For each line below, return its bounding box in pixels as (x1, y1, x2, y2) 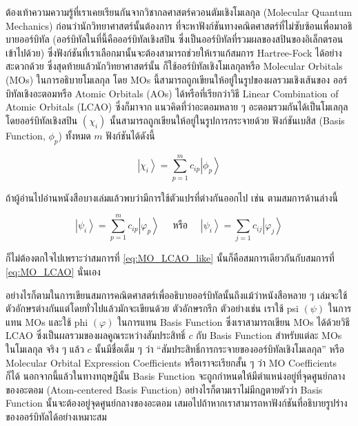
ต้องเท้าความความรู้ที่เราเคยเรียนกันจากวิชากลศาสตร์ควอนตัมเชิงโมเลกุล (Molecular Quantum (6, 5, 352, 19)
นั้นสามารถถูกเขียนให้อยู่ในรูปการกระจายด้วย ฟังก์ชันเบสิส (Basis (109, 113, 345, 127)
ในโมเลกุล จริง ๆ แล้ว (6, 341, 84, 356)
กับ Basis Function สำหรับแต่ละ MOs (196, 328, 342, 342)
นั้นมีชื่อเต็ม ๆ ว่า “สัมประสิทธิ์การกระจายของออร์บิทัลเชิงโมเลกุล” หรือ (95, 341, 345, 356)
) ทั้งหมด (58, 128, 91, 142)
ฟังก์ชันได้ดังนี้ (106, 128, 155, 142)
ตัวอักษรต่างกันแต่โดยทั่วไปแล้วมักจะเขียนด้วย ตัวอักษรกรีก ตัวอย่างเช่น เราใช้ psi (6, 301, 299, 316)
